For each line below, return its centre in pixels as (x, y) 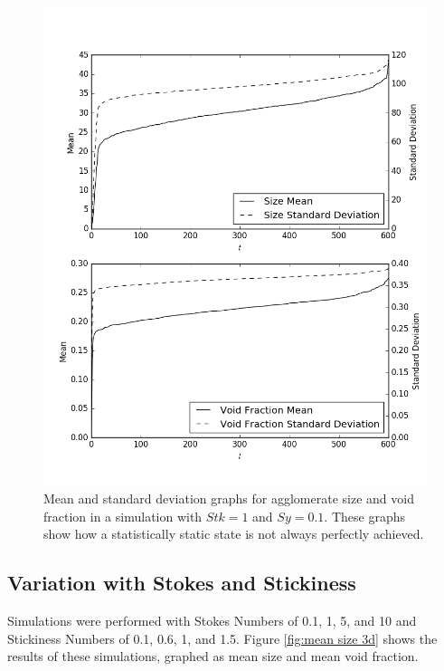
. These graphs (364, 516)
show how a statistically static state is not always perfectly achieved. (234, 534)
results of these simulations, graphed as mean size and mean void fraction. (213, 656)
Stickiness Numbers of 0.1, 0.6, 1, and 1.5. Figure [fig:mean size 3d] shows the (222, 638)
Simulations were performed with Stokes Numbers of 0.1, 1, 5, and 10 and (212, 620)
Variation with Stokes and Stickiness (182, 583)
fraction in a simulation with (123, 516)
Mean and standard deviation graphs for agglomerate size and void (229, 498)
